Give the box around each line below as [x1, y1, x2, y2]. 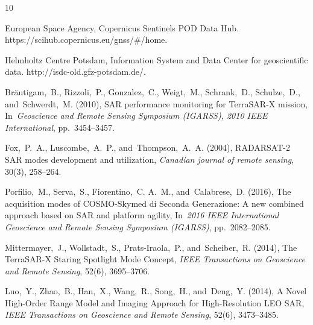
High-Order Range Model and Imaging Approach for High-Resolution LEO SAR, [5, 296, 305, 309]
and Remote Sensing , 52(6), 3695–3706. [5, 264, 150, 277]
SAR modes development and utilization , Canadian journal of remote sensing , [5, 153, 294, 165]
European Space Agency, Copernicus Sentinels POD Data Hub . [5, 21, 239, 34]
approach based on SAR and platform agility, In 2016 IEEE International [5, 209, 279, 221]
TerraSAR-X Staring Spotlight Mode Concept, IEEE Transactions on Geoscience [5, 253, 306, 265]
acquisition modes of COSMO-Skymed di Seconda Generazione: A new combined [5, 197, 304, 209]
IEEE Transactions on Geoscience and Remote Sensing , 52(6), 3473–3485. [5, 308, 279, 321]
